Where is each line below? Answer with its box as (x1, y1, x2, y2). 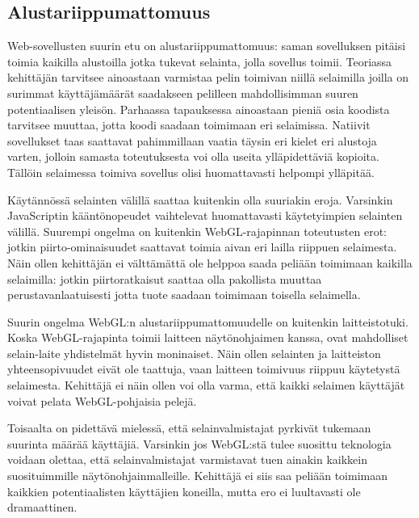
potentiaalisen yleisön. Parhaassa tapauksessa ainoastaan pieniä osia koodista (7, 100, 390, 117)
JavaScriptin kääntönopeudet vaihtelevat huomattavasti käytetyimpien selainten (7, 207, 403, 224)
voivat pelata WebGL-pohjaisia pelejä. (7, 392, 197, 409)
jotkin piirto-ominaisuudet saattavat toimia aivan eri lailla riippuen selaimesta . (7, 238, 397, 255)
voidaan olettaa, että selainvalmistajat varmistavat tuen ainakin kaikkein (7, 451, 367, 468)
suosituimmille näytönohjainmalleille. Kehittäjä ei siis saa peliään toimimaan (7, 467, 388, 484)
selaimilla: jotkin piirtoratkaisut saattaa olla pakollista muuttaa (7, 270, 322, 287)
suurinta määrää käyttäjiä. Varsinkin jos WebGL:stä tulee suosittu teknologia (7, 435, 392, 452)
